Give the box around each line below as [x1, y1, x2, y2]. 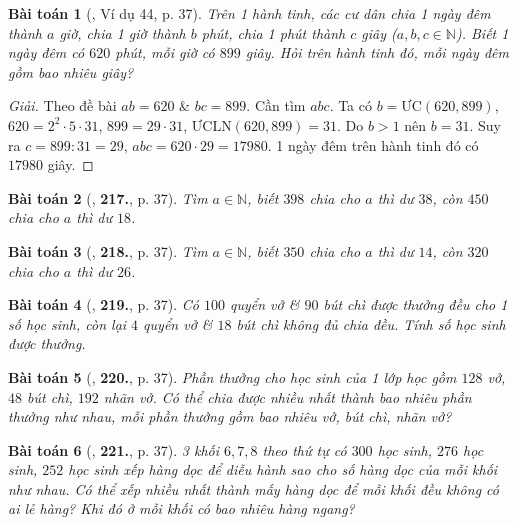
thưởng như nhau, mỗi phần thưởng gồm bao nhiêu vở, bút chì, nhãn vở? [8, 406, 452, 427]
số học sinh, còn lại [8, 313, 127, 334]
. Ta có [329, 95, 373, 116]
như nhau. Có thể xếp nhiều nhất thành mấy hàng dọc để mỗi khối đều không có [8, 478, 499, 499]
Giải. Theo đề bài [8, 95, 117, 116]
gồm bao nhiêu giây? [8, 61, 134, 82]
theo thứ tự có [262, 439, 347, 460]
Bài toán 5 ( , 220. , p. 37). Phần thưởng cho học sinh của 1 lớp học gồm [8, 366, 457, 387]
